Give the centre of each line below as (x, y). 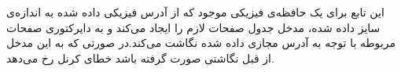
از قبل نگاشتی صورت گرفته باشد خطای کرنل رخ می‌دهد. (140, 58)
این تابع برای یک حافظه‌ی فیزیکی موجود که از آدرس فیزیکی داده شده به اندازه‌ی (195, 12)
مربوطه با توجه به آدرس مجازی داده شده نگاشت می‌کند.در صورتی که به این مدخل (201, 43)
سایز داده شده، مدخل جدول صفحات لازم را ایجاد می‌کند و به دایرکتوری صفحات (193, 27)
